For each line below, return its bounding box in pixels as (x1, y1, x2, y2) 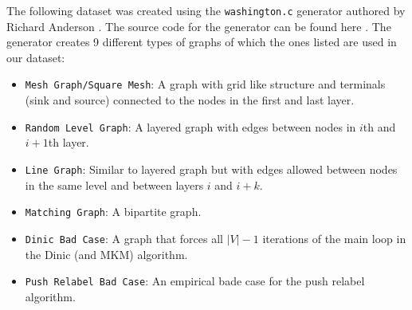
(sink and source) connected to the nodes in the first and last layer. (25, 92, 355, 108)
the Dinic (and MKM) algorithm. (25, 245, 188, 262)
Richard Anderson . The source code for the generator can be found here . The (6, 18, 391, 34)
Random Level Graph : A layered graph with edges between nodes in (25, 118, 356, 135)
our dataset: (6, 49, 65, 65)
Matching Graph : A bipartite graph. (25, 203, 202, 220)
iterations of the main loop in (262, 230, 406, 246)
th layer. (48, 134, 89, 151)
